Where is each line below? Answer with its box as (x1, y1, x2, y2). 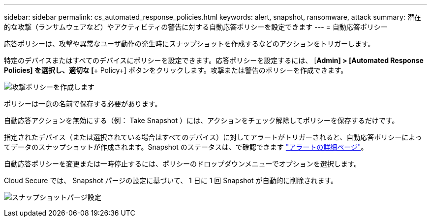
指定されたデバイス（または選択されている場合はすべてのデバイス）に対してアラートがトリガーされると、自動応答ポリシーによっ (4, 133, 422, 141)
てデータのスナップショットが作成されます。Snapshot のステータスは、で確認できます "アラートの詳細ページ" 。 (4, 143, 368, 151)
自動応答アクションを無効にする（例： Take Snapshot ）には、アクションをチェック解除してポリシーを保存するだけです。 (4, 116, 399, 125)
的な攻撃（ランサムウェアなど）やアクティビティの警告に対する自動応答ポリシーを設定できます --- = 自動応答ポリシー (4, 23, 388, 31)
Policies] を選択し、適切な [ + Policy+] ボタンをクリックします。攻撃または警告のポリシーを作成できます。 (4, 66, 348, 74)
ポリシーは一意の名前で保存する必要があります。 (4, 99, 162, 108)
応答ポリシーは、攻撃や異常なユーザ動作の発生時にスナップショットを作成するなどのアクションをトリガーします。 (4, 39, 375, 48)
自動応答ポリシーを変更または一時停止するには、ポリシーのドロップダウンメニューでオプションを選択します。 (4, 159, 361, 168)
